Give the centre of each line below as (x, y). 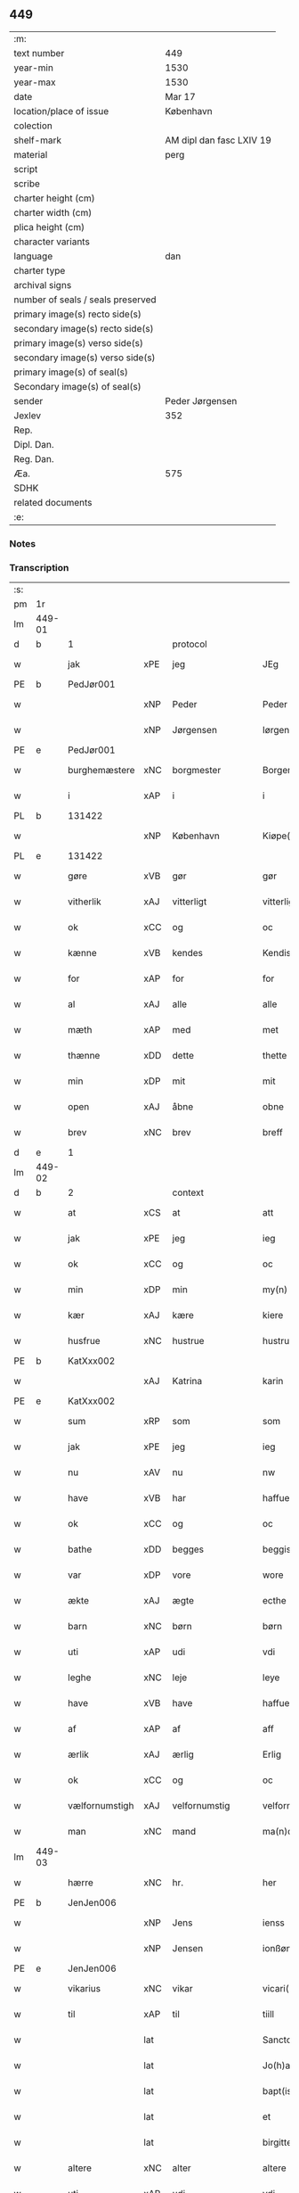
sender (28, 400)
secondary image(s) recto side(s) (84, 328)
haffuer (278, 1498)
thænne (84, 1056)
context (188, 1192)
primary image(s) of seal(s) (71, 372)
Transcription (39, 567)
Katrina (187, 1381)
